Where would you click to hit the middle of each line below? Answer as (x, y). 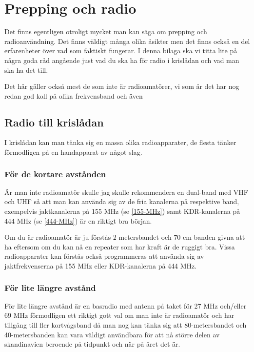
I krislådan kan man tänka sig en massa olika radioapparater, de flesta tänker (120, 142)
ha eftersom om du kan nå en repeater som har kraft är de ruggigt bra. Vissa (120, 246)
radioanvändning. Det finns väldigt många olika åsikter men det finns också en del (127, 41)
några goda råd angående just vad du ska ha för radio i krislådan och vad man (122, 60)
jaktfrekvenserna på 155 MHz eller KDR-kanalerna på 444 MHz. (101, 266)
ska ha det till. (26, 70)
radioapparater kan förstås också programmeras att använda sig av (104, 256)
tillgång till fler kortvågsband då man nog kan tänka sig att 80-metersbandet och (126, 325)
